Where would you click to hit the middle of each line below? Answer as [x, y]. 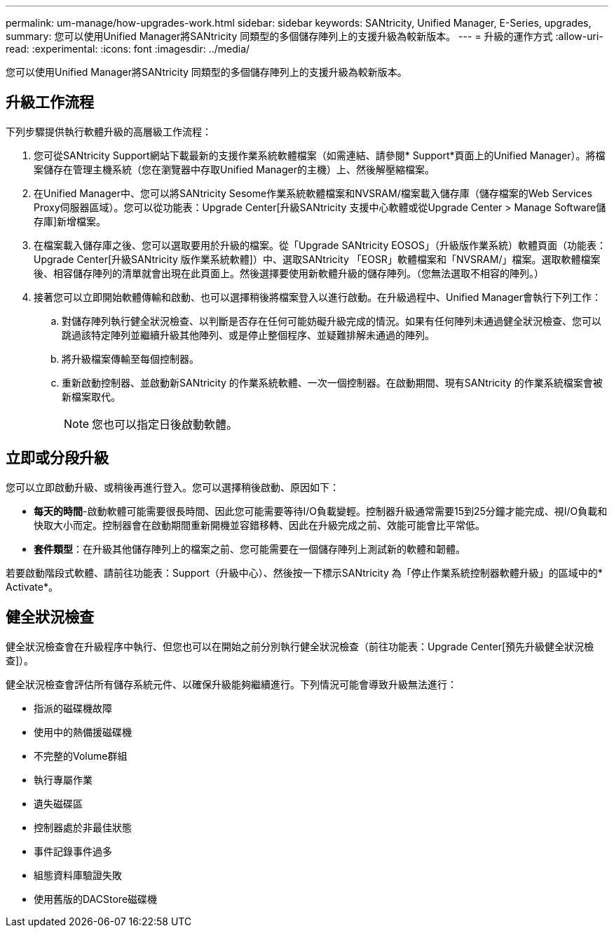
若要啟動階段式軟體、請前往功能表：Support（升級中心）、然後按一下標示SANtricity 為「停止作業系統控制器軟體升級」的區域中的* [304, 572]
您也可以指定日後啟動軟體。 [165, 424]
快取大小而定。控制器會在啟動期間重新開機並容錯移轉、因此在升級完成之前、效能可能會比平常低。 [259, 525]
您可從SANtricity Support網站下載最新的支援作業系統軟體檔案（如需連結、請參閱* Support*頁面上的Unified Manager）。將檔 [320, 155]
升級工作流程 [50, 102]
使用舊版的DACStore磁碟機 [96, 899]
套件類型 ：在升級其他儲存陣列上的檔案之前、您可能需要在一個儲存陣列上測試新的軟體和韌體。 [250, 549]
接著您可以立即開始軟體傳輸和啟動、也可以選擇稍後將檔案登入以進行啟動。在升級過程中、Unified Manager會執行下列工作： [318, 297]
